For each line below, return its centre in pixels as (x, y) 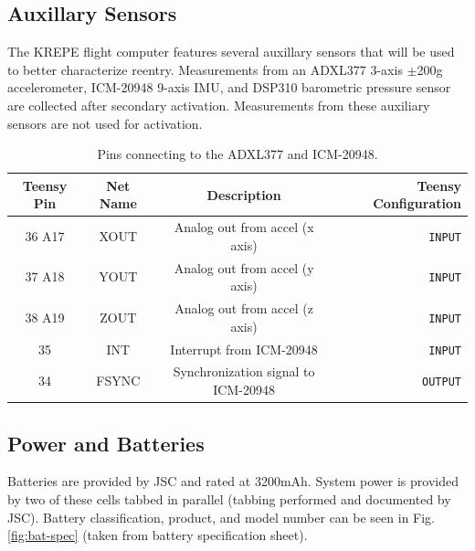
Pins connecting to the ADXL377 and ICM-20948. (237, 154)
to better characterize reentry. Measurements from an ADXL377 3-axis (205, 69)
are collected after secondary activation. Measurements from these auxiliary (219, 105)
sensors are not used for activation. (105, 123)
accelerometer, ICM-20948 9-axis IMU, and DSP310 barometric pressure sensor (229, 87)
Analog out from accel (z (244, 308)
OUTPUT (442, 382)
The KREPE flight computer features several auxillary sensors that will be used (231, 52)
